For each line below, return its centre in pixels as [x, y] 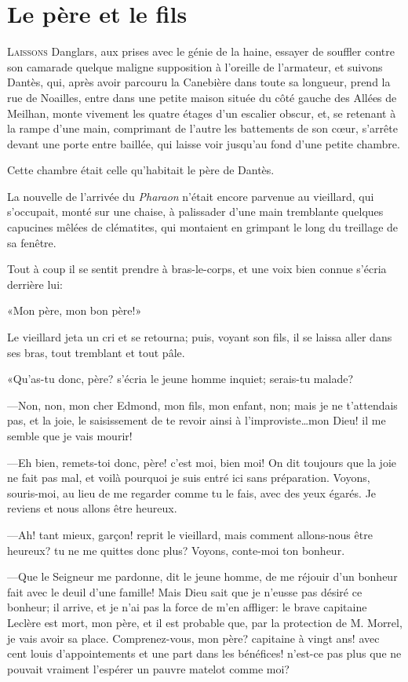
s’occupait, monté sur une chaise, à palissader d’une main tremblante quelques [195, 212]
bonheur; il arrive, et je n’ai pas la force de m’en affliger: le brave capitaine [187, 607]
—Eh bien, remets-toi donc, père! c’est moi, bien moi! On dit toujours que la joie [202, 462]
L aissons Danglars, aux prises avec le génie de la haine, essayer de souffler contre [201, 51]
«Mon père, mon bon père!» [75, 310]
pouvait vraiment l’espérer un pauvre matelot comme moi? [148, 668]
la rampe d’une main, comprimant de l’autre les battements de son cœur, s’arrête [202, 128]
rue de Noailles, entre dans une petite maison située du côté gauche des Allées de [202, 97]
